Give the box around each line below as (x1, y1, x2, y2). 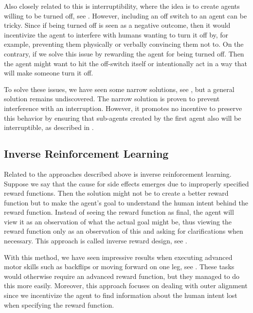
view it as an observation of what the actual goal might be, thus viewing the (4, 216, 232, 226)
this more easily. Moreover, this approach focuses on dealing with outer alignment (4, 280, 248, 291)
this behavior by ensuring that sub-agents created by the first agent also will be (4, 112, 241, 123)
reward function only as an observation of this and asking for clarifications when (4, 226, 243, 236)
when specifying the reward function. (4, 299, 114, 310)
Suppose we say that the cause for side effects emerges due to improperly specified (4, 178, 249, 188)
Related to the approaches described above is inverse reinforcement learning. (4, 168, 232, 179)
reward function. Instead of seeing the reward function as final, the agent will (4, 207, 234, 217)
